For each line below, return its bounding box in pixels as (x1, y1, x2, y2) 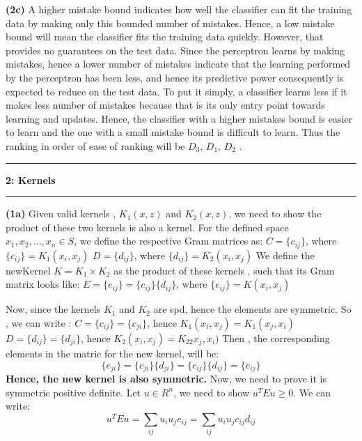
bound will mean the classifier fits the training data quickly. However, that (6, 29, 324, 44)
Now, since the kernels (6, 302, 101, 316)
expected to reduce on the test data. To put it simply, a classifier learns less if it (6, 84, 347, 98)
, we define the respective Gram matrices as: (74, 233, 263, 248)
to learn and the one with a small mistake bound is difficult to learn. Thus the (6, 125, 340, 139)
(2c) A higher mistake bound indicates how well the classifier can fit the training (6, 2, 352, 16)
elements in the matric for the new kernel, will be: (6, 346, 219, 360)
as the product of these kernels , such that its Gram (113, 263, 335, 277)
